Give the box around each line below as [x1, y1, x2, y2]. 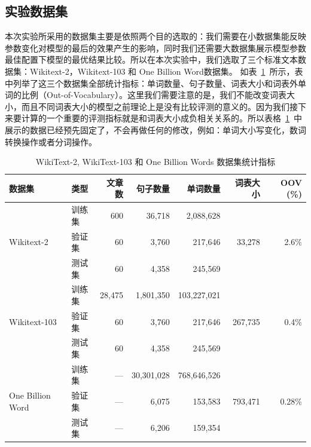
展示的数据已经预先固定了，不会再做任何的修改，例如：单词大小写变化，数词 [5, 123, 306, 136]
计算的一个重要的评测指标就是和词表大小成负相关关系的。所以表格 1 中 [21, 112, 302, 124]
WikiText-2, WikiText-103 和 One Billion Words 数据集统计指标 [35, 155, 276, 168]
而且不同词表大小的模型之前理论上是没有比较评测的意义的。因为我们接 [21, 100, 298, 112]
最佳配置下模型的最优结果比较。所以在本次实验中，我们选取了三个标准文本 [5, 53, 298, 66]
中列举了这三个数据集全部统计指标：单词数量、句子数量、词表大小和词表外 [5, 76, 298, 89]
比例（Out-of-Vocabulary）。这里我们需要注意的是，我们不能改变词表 [21, 88, 287, 101]
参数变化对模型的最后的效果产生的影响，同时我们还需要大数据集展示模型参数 [5, 41, 306, 54]
